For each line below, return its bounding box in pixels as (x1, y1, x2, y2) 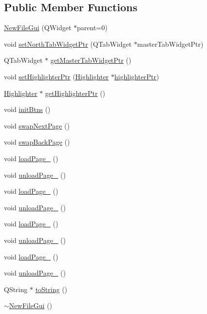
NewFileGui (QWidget (4, 22, 72, 33)
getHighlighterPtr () (45, 88, 106, 98)
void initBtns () (4, 104, 51, 114)
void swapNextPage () (4, 120, 70, 130)
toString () (35, 284, 68, 294)
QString (4, 284, 28, 294)
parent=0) (77, 22, 108, 33)
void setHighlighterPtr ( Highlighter (4, 71, 109, 81)
